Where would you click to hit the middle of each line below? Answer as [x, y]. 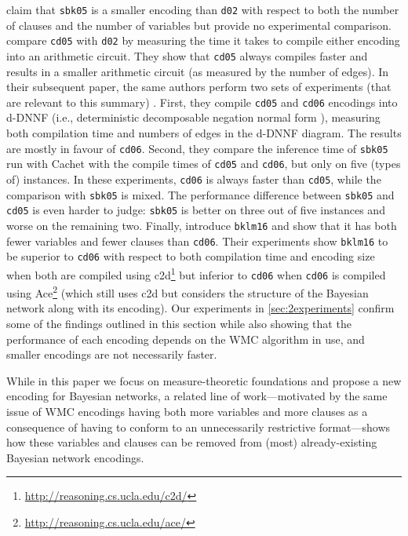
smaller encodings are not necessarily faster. [112, 354]
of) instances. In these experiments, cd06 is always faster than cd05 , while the [194, 179]
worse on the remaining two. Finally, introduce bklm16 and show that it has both [202, 225]
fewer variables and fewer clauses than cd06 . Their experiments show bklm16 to [197, 241]
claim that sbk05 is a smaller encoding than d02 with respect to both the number [203, 9]
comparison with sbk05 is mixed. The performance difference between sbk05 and [200, 194]
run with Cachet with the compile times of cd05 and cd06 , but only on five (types [204, 164]
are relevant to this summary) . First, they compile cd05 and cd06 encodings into [202, 102]
